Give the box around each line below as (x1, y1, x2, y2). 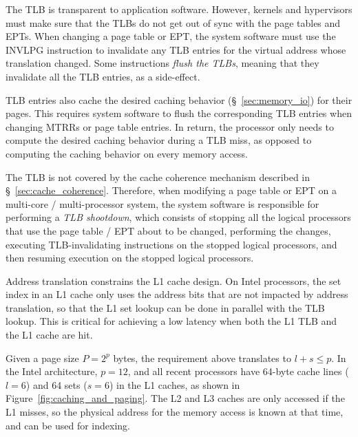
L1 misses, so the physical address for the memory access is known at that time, (6, 405, 344, 419)
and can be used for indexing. (6, 418, 130, 432)
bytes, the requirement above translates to (113, 350, 291, 365)
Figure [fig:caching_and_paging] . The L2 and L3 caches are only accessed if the (6, 391, 345, 405)
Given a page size (6, 350, 79, 365)
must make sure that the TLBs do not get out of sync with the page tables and (6, 15, 341, 30)
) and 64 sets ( (25, 377, 87, 392)
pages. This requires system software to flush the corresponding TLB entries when (6, 106, 352, 120)
